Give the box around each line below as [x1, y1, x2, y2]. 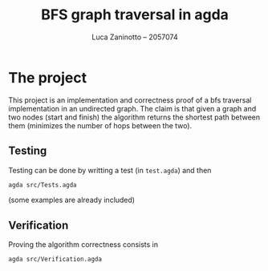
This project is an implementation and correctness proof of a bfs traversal [8, 95, 252, 105]
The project [8, 68, 87, 87]
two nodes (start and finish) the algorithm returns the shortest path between [8, 112, 261, 122]
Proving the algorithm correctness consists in [8, 240, 159, 249]
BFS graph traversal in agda [41, 6, 229, 24]
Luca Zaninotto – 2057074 [91, 32, 178, 42]
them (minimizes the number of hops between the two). [8, 120, 193, 130]
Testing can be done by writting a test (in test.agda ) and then [8, 165, 212, 175]
